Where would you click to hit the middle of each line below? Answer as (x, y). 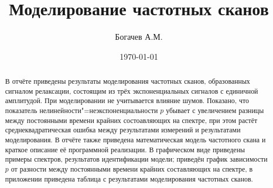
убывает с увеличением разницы (215, 110)
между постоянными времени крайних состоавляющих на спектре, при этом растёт (131, 120)
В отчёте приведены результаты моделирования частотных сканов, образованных (127, 81)
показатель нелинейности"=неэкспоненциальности (81, 110)
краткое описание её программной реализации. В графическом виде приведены (125, 149)
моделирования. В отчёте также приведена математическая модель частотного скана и (135, 140)
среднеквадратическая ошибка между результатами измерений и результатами (123, 130)
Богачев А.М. (139, 37)
